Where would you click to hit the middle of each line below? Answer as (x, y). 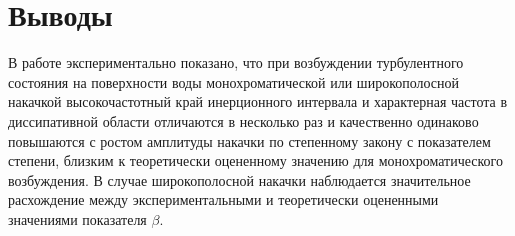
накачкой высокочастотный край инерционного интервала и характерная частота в (258, 101)
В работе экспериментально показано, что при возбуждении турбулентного (236, 62)
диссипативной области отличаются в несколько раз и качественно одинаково (243, 120)
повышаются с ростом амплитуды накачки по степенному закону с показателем (249, 140)
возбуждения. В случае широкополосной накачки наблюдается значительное (239, 179)
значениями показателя (77, 218)
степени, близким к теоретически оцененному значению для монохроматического (255, 160)
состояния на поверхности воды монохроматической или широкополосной (234, 81)
